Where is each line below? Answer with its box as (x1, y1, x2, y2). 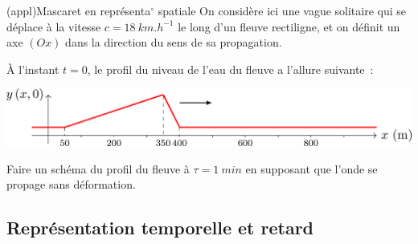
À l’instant (6, 60, 59, 77)
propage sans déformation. (6, 176, 136, 193)
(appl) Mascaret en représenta (6, 2, 151, 18)
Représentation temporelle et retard (6, 215, 314, 240)
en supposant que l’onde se (245, 160, 378, 177)
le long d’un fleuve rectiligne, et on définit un (178, 18, 400, 35)
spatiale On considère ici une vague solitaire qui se (158, 2, 407, 18)
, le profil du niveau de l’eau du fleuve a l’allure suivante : (87, 60, 374, 77)
